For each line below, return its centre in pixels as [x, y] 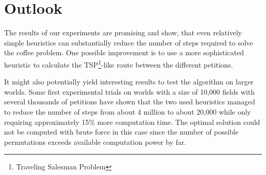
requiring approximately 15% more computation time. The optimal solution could [132, 122]
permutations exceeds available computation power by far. [95, 141]
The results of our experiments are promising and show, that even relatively [123, 32]
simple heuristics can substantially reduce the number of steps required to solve [129, 42]
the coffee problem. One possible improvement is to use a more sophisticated [124, 52]
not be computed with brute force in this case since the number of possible [121, 132]
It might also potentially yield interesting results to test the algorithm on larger [129, 82]
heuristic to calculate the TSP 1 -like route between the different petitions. [119, 63]
